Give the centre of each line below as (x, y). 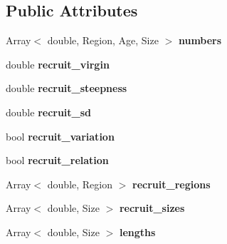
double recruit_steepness (67, 88)
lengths (137, 232)
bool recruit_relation (57, 160)
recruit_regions (171, 184)
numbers (200, 40)
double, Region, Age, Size (103, 40)
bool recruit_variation (60, 136)
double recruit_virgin (58, 64)
